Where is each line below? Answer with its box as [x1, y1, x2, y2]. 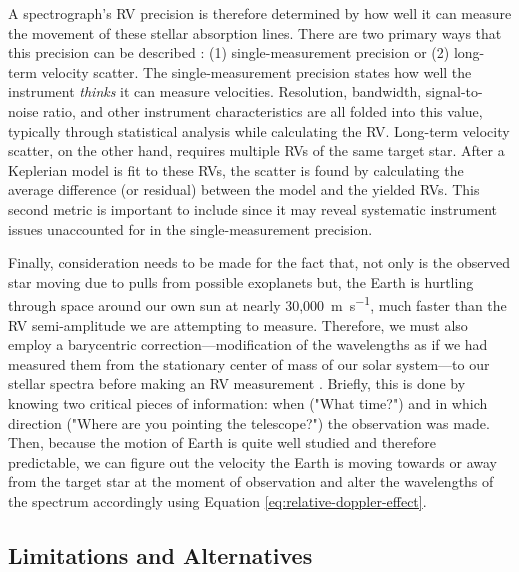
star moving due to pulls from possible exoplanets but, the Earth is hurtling [8, 271, 474, 292]
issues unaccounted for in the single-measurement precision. [8, 218, 373, 239]
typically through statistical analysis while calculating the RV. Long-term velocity [8, 120, 510, 141]
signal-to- [425, 81, 483, 102]
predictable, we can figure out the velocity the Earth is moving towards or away [8, 451, 497, 472]
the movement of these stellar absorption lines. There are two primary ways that [8, 22, 502, 43]
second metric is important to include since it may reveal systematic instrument [8, 198, 498, 219]
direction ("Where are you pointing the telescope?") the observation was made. [8, 412, 490, 433]
